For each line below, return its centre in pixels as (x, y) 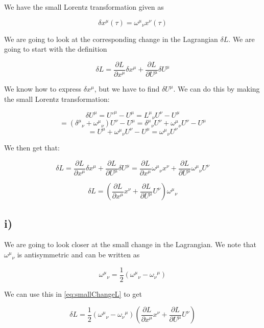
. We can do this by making (217, 89)
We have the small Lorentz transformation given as (84, 7)
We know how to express (43, 89)
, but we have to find (127, 89)
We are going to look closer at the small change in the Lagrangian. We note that (130, 244)
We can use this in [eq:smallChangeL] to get (73, 293)
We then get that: (32, 148)
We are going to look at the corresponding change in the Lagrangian (111, 39)
